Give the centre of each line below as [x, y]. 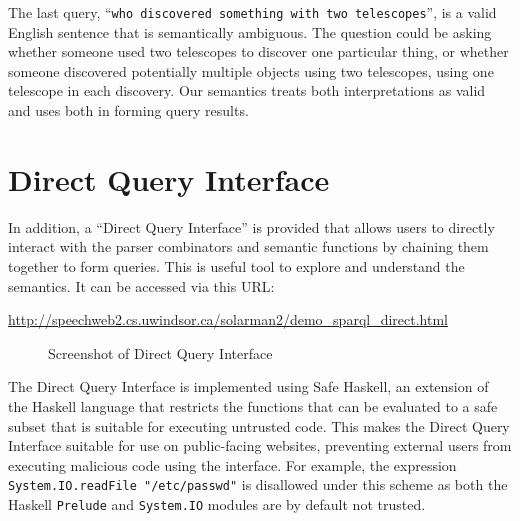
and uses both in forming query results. [128, 110]
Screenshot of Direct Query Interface [160, 352]
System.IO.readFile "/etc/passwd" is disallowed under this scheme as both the [258, 484]
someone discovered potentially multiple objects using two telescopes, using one [251, 70]
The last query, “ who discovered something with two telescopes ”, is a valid [252, 12]
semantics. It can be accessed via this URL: [141, 285]
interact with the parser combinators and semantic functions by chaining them [248, 246]
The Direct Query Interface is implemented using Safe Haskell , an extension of [248, 386]
